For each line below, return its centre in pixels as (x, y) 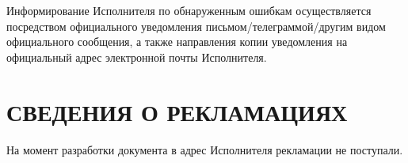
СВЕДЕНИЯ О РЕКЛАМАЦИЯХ (177, 111)
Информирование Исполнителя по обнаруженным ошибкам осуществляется (189, 10)
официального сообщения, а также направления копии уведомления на (177, 42)
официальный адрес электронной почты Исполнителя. (137, 57)
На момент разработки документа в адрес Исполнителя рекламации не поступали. (205, 149)
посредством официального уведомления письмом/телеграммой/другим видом (196, 26)
